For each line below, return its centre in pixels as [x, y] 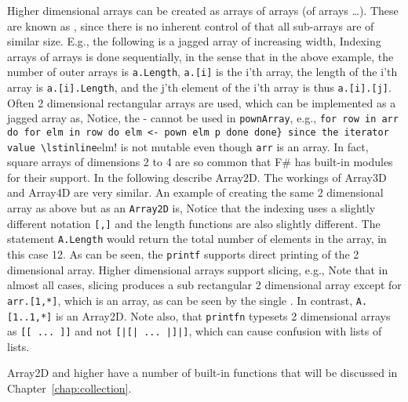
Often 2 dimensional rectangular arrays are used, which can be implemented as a [202, 102]
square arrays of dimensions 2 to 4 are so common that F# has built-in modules [200, 162]
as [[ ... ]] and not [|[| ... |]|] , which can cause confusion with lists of [195, 331]
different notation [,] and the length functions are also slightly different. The [194, 223]
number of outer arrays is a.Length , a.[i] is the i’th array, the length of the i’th [202, 72]
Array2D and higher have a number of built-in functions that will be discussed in [202, 373]
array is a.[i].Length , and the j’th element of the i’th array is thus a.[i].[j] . [199, 87]
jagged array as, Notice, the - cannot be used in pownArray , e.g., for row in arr [203, 118]
